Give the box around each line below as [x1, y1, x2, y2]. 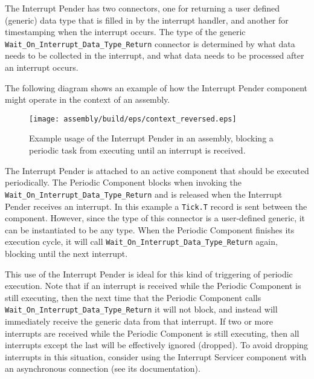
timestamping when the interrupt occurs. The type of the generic [5, 25, 246, 38]
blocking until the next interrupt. [5, 247, 128, 259]
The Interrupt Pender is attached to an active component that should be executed [5, 164, 309, 177]
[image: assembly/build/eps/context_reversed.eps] [29, 114, 237, 123]
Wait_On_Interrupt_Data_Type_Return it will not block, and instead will [5, 303, 278, 316]
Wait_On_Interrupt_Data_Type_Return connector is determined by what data [5, 37, 295, 50]
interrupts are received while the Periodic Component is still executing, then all [5, 326, 300, 339]
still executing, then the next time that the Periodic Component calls [5, 291, 261, 303]
